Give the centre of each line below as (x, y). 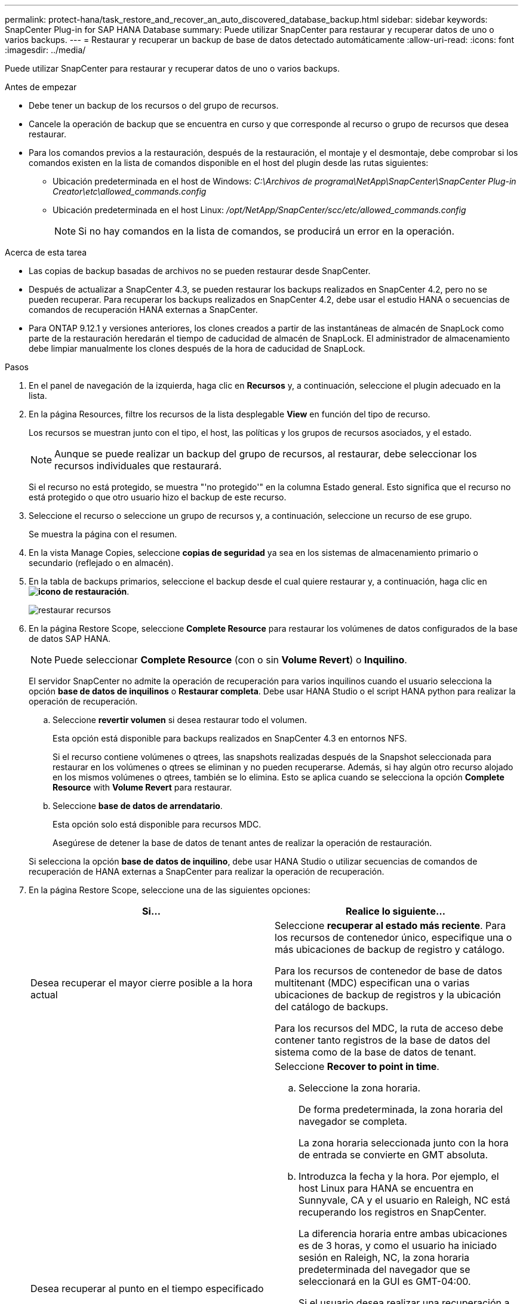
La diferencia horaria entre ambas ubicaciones (403, 1234)
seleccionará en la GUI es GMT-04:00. (385, 1281)
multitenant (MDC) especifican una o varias (372, 983)
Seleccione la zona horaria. (360, 1088)
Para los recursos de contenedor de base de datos (389, 971)
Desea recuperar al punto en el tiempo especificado (147, 1288)
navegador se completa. (353, 1121)
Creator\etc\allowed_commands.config (130, 191)
